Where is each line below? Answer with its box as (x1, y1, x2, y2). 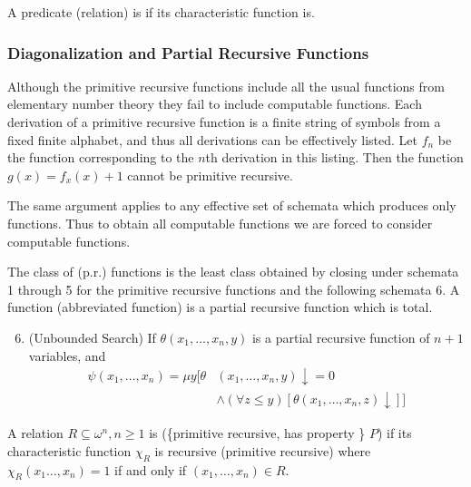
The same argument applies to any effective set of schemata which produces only (7, 196, 456, 215)
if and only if (114, 460, 187, 479)
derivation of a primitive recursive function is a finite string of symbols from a (7, 112, 441, 131)
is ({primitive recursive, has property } (149, 424, 366, 443)
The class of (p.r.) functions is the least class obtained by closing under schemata (7, 262, 459, 281)
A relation (7, 424, 64, 443)
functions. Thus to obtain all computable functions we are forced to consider (7, 213, 433, 232)
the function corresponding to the (7, 148, 194, 167)
